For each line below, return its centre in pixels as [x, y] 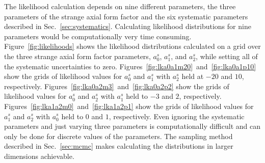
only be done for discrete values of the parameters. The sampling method [118, 136]
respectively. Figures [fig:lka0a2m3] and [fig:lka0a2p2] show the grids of [117, 86]
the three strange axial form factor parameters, [77, 56]
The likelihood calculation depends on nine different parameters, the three [120, 6]
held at [193, 76]
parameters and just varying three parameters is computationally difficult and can [132, 126]
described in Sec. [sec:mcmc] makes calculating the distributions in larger [119, 146]
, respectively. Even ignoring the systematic [177, 116]
